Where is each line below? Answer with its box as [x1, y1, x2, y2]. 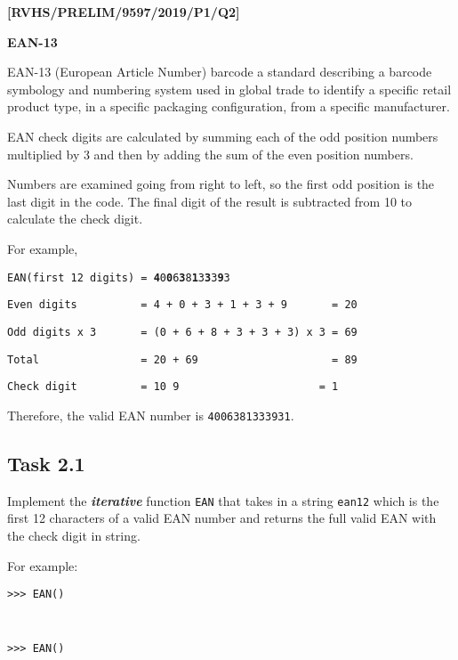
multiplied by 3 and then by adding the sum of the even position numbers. [7, 144, 414, 163]
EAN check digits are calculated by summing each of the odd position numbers [7, 126, 438, 145]
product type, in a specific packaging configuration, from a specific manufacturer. [7, 97, 450, 116]
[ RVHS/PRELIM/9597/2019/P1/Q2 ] [7, 3, 240, 20]
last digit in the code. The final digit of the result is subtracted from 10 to [7, 191, 413, 210]
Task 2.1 [7, 449, 85, 477]
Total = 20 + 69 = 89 [7, 353, 358, 366]
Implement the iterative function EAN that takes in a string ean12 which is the [7, 491, 439, 509]
